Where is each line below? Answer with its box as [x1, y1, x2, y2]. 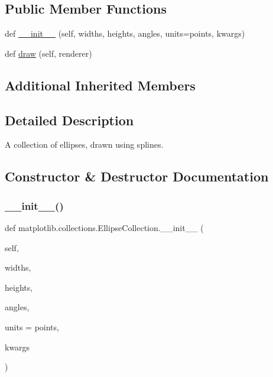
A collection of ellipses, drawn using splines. [5, 138, 164, 151]
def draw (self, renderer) [5, 47, 92, 59]
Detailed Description [5, 110, 134, 129]
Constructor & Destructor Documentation [5, 167, 269, 186]
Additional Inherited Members [5, 76, 196, 94]
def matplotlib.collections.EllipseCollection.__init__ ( [5, 221, 204, 233]
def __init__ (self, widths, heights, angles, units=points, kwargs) [5, 27, 245, 40]
